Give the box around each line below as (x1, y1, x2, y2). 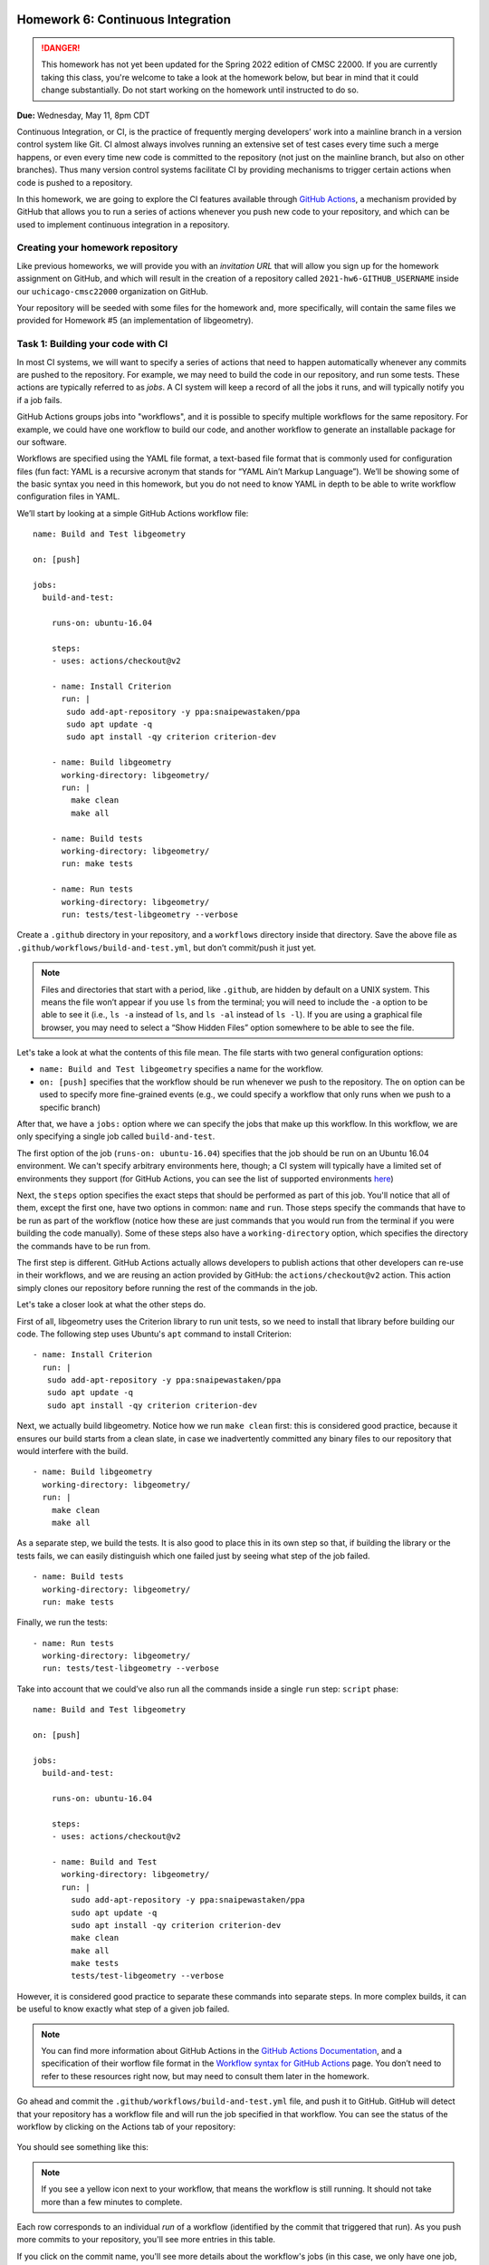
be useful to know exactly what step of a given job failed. (16, 2003, 230, 2015)
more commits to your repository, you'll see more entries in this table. (16, 2234, 276, 2245)
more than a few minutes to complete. (41, 2196, 183, 2207)
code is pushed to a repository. (16, 177, 133, 188)
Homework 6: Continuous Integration (16, 12, 231, 27)
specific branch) (39, 1102, 101, 1113)
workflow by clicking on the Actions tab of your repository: (16, 2121, 235, 2132)
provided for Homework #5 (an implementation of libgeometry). (16, 315, 254, 326)
